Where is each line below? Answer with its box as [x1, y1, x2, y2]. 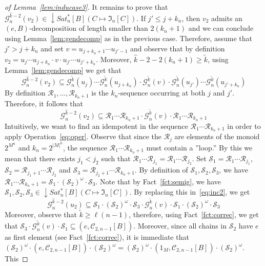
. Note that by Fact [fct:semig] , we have [95, 176, 221, 186]
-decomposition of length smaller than [29, 23, 148, 33]
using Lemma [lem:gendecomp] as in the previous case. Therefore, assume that [5, 33, 252, 44]
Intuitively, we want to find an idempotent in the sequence [5, 120, 188, 131]
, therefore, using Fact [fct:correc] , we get [129, 208, 259, 219]
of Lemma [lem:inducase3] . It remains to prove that [5, 2, 168, 12]
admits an [211, 12, 242, 23]
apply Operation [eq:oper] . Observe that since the [5, 131, 161, 142]
